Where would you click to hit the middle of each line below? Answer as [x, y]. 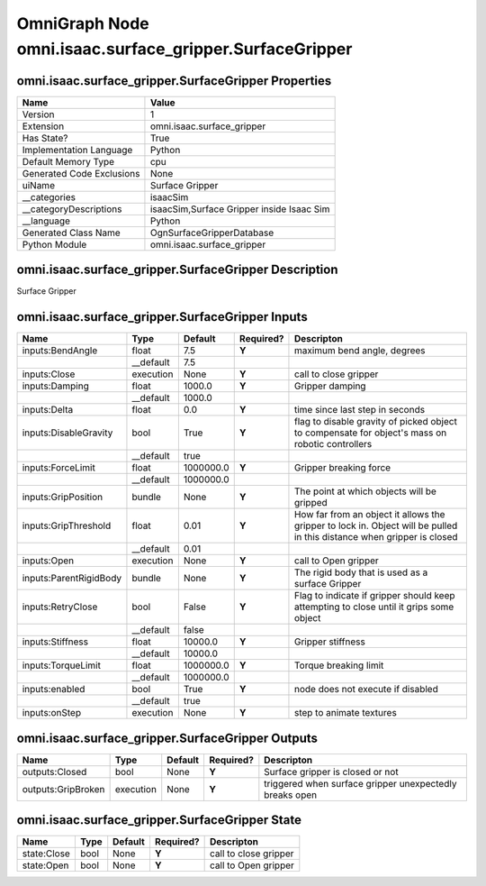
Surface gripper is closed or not [332, 772]
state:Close [46, 854]
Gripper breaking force [342, 468]
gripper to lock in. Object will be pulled [376, 525]
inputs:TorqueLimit [61, 665]
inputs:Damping [55, 386]
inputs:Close [49, 374]
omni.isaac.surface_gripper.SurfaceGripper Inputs [162, 317]
